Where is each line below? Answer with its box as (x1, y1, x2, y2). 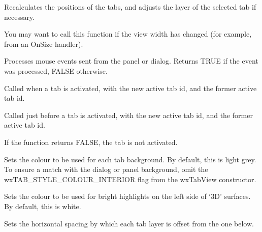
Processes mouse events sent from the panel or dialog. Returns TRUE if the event (4, 55, 258, 66)
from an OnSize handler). (4, 38, 83, 49)
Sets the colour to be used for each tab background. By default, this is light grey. (4, 154, 256, 164)
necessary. (4, 11, 35, 22)
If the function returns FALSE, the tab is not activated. (4, 136, 178, 147)
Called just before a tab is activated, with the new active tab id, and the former (4, 109, 253, 120)
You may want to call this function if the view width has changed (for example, (4, 28, 252, 39)
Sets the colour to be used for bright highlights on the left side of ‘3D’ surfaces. (4, 191, 251, 201)
